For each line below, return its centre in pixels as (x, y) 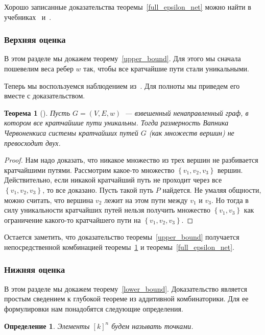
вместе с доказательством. (45, 96)
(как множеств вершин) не (191, 132)
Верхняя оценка (35, 40)
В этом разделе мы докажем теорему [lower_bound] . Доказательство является (126, 288)
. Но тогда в (230, 200)
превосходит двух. (32, 143)
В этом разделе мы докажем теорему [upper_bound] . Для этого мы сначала (123, 58)
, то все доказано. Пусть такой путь (98, 189)
